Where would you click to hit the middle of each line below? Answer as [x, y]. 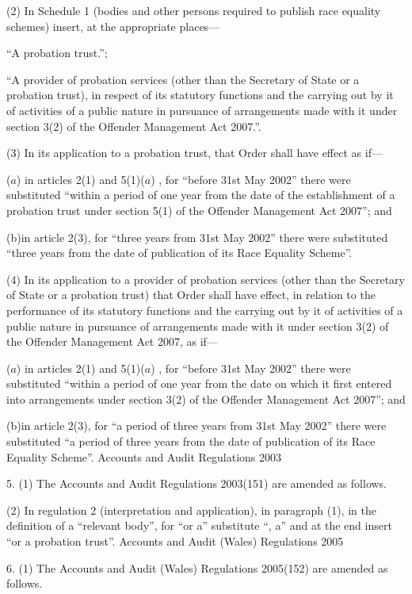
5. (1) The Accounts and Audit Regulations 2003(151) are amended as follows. [197, 483]
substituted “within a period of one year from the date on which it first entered [199, 383]
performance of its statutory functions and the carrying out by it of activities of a [205, 310]
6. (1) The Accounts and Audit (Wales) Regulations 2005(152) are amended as [197, 567]
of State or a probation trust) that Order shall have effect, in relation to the [191, 295]
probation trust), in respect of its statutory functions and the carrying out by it [200, 95]
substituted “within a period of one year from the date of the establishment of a [201, 195]
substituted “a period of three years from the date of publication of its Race [191, 441]
